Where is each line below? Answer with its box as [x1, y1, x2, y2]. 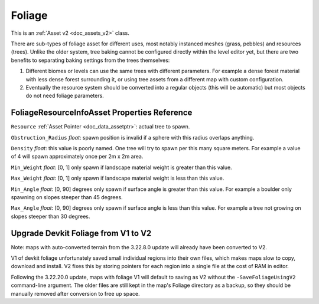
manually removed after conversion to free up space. [11, 290, 140, 297]
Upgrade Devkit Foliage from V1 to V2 [11, 228, 152, 238]
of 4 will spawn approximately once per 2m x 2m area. [11, 153, 144, 160]
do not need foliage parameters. [25, 92, 105, 100]
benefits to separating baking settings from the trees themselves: [11, 57, 170, 64]
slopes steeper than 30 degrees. [11, 213, 90, 220]
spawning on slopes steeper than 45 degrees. [11, 193, 123, 200]
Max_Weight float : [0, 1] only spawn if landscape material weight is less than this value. [11, 174, 224, 182]
